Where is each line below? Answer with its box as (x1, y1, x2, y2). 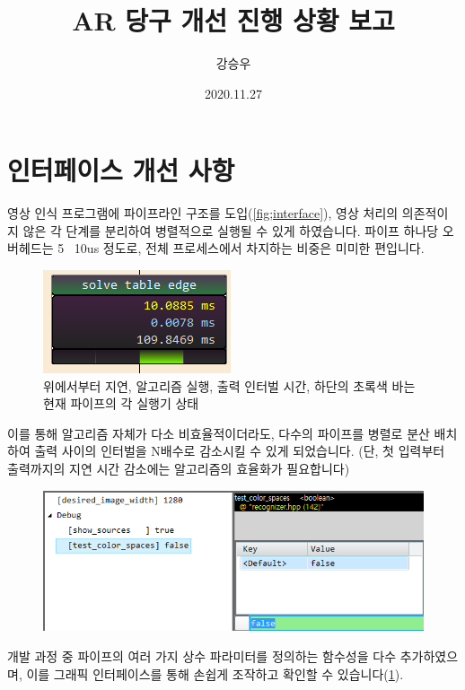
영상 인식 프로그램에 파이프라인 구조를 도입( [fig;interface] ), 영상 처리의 (7, 204, 399, 223)
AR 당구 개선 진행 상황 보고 (72, 2, 395, 39)
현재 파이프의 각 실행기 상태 (43, 394, 199, 413)
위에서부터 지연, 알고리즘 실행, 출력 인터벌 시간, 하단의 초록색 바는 (43, 376, 416, 395)
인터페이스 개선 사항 (7, 152, 235, 188)
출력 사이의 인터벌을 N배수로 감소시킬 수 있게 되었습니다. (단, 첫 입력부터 (34, 441, 445, 460)
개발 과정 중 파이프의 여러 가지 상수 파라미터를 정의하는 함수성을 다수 (7, 647, 397, 665)
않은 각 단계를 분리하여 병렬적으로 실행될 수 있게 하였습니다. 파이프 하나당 (22, 221, 439, 240)
